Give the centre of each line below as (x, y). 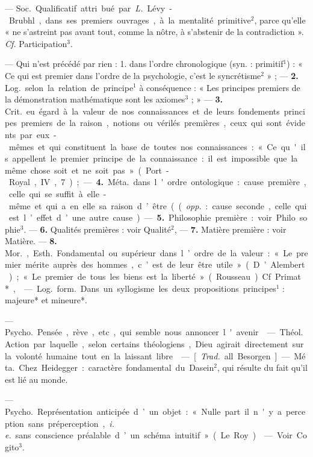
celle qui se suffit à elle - (57, 193)
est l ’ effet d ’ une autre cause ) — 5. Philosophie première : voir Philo (152, 217)
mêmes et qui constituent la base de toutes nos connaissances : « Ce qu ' (153, 146)
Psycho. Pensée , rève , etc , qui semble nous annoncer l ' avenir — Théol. (154, 332)
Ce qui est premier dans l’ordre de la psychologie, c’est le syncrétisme (133, 75)
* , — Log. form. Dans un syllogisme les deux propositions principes (141, 288)
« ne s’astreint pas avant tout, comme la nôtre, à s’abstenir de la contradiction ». (154, 32)
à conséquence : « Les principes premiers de (220, 87)
